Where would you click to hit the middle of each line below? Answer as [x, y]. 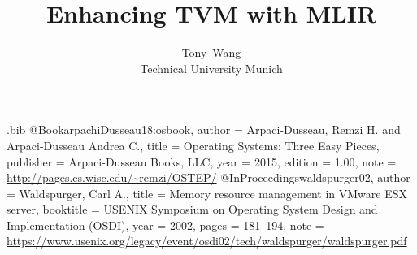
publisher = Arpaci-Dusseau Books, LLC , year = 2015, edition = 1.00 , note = [202, 161]
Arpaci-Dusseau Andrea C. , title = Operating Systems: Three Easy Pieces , [193, 145]
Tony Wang [211, 52]
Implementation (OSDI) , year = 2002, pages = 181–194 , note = [165, 225]
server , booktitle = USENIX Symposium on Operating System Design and [192, 209]
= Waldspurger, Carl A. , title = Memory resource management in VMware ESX [207, 193]
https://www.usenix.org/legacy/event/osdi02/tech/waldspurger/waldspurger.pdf [207, 241]
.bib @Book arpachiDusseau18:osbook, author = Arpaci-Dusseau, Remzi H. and [204, 130]
